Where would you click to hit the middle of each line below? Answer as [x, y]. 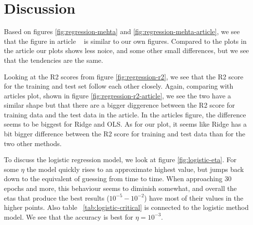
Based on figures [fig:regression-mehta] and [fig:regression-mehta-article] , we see [122, 31]
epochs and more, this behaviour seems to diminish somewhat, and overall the [120, 188]
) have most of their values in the [194, 197]
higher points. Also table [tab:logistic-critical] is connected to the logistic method [126, 207]
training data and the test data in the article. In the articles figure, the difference [125, 114]
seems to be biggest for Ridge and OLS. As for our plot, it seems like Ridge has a [125, 124]
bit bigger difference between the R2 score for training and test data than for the [125, 134]
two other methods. [33, 143]
